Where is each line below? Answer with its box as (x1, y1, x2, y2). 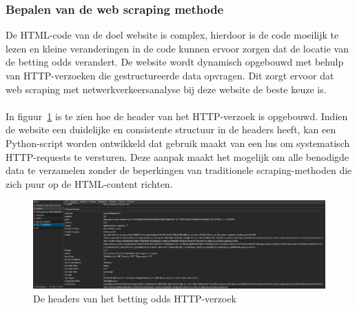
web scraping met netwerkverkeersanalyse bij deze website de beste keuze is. (6, 81, 327, 96)
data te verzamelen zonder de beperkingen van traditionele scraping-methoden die (6, 163, 352, 177)
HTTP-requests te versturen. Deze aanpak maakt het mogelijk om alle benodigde (6, 149, 349, 164)
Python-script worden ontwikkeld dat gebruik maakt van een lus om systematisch (6, 135, 350, 150)
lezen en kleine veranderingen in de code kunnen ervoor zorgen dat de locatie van (6, 41, 349, 55)
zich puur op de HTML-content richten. (6, 176, 173, 191)
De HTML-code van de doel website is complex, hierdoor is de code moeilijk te (6, 28, 339, 42)
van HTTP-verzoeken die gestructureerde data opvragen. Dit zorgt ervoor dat (6, 68, 334, 82)
